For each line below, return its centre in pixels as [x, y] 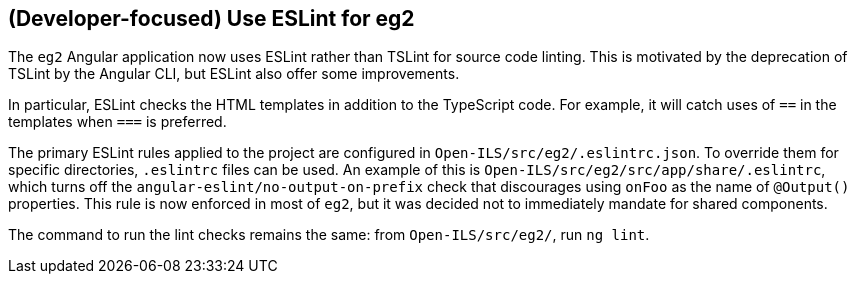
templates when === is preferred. [117, 122]
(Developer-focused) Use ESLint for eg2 [211, 18]
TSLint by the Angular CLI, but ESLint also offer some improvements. [234, 74]
